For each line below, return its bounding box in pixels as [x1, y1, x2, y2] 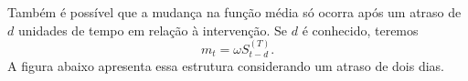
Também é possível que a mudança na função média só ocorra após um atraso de [7, 3, 462, 21]
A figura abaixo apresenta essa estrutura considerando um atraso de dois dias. [7, 56, 445, 76]
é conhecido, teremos [302, 20, 419, 39]
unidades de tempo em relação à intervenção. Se [17, 20, 288, 39]
